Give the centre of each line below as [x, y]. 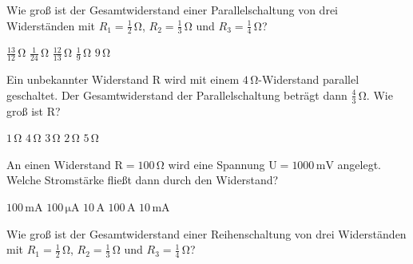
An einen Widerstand [59, 164]
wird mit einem [202, 79]
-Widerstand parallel [309, 79]
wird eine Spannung [216, 164]
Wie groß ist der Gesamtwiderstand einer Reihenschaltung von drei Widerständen [206, 233]
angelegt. [359, 164]
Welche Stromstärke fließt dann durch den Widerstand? [143, 180]
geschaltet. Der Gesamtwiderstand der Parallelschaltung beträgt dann [177, 95]
